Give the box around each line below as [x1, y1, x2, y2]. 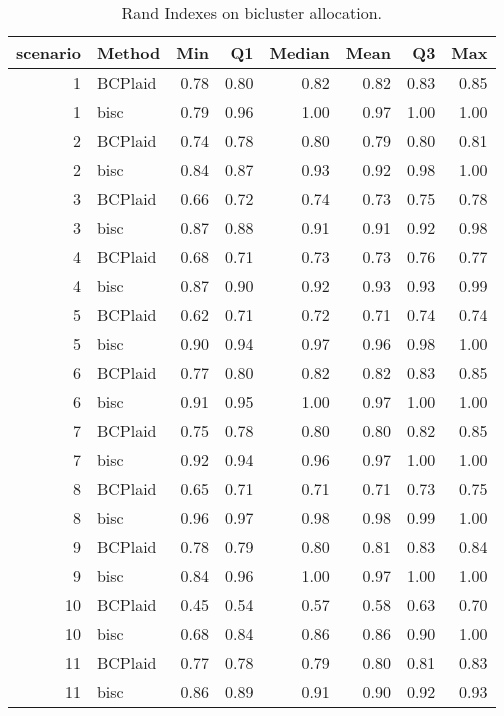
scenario [16, 41, 81, 64]
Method [96, 41, 161, 64]
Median [269, 41, 330, 64]
